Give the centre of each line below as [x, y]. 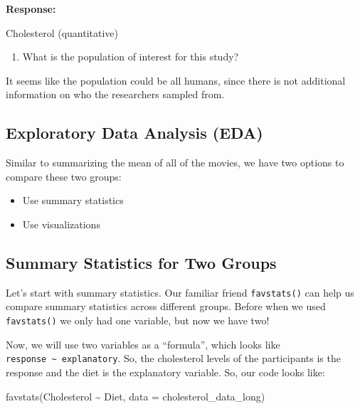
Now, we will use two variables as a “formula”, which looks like [143, 344]
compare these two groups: [64, 176]
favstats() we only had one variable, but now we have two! [138, 320]
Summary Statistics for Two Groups [141, 262]
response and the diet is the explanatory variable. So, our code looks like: [165, 372]
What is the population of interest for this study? [131, 57]
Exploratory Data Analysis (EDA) [134, 133]
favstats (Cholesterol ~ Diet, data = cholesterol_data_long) [136, 396]
